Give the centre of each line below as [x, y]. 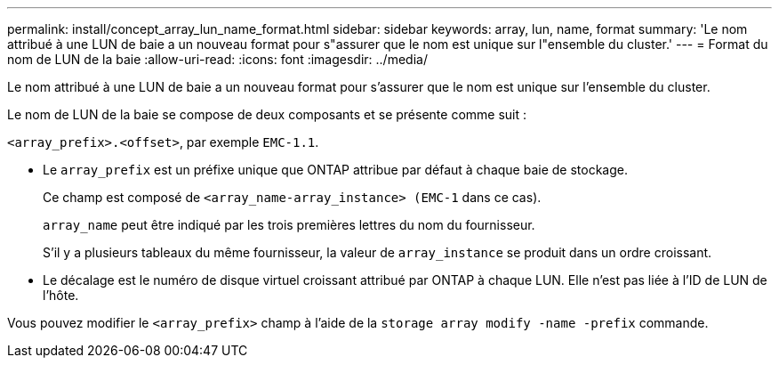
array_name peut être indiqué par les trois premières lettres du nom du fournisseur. [289, 225]
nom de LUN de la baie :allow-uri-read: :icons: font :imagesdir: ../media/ [217, 59]
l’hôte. [61, 295]
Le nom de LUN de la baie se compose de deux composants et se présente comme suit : [267, 114]
